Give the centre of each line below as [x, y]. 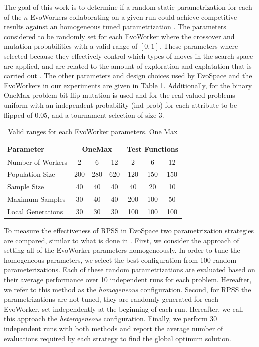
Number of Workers [37, 161]
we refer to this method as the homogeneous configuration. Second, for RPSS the [128, 289]
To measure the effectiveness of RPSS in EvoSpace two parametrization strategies [129, 231]
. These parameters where [198, 46]
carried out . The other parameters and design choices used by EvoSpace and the [128, 75]
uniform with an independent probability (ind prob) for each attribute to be [121, 104]
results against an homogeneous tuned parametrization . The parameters [115, 26]
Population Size [31, 174]
